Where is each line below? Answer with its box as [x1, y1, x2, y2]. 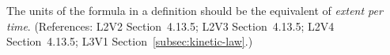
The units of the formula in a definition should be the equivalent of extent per [6, 2, 383, 18]
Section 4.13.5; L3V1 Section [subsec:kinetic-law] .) [6, 33, 253, 49]
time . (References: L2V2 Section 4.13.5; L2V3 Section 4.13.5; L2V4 [6, 17, 335, 34]
